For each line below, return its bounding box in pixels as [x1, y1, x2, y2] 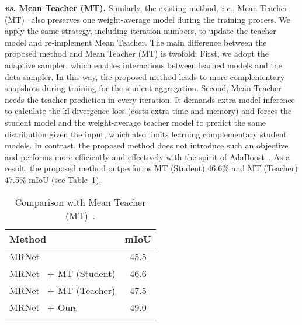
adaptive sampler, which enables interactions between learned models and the [5, 58, 282, 71]
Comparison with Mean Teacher [15, 195, 146, 209]
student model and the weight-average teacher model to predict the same [5, 116, 266, 128]
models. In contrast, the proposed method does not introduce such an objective [5, 139, 289, 151]
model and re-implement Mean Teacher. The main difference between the [5, 36, 267, 48]
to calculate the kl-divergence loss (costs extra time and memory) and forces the [5, 105, 292, 117]
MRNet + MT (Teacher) [9, 283, 116, 297]
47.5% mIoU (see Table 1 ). [5, 173, 102, 185]
